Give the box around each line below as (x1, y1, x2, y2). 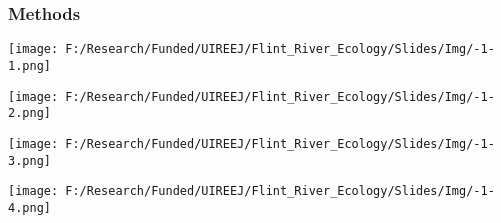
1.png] (8, 58, 51, 73)
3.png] (8, 153, 51, 168)
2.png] (8, 106, 51, 121)
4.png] (8, 200, 51, 215)
